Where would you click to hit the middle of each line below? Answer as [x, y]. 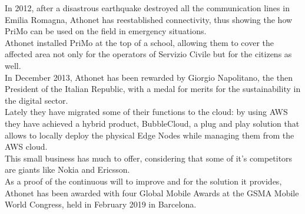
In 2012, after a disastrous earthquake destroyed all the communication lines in [147, 8]
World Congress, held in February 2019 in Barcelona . [101, 204]
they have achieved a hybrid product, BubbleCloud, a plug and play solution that [152, 123]
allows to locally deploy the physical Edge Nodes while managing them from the [150, 135]
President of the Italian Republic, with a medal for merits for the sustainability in [153, 89]
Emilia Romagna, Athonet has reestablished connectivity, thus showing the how [149, 19]
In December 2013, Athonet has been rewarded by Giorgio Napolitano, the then [149, 77]
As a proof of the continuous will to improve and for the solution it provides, [143, 181]
